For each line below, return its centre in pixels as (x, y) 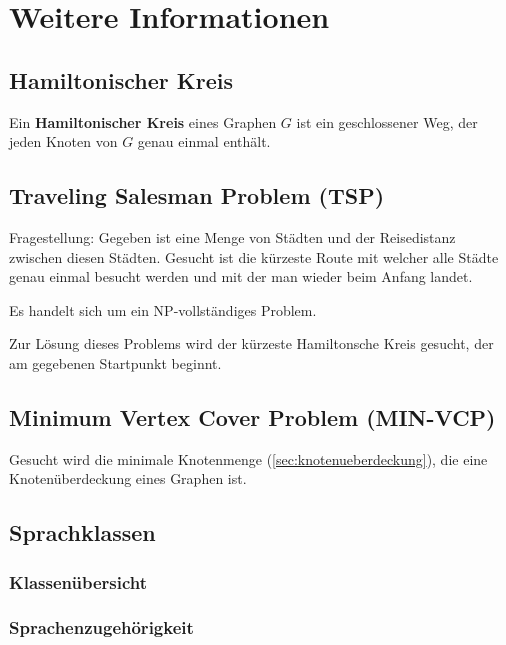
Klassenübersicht (78, 581)
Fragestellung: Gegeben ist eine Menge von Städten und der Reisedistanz (232, 236)
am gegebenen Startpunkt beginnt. (115, 362)
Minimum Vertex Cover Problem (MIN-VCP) (252, 416)
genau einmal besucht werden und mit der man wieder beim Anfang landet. (241, 276)
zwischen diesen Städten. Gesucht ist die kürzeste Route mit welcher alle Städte (254, 256)
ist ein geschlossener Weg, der (387, 121)
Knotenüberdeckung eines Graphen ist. (128, 478)
